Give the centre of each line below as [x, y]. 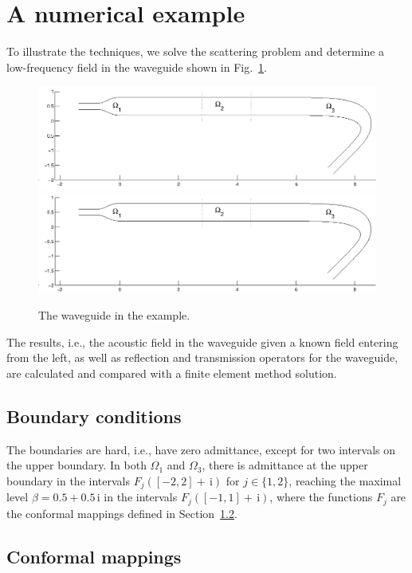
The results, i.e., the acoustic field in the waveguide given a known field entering [202, 341]
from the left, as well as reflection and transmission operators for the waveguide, [202, 357]
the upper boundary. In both [77, 465]
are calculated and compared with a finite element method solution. [172, 373]
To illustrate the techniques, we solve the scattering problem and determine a [196, 51]
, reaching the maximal [345, 480]
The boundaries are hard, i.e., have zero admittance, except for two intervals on [201, 449]
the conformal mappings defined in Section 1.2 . [122, 513]
